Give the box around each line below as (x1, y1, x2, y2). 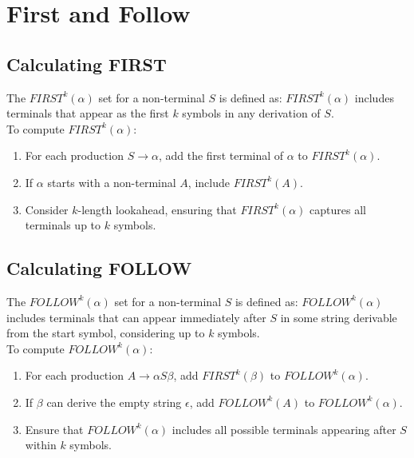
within (25, 436, 57, 453)
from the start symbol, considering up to (6, 325, 205, 341)
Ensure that (25, 420, 84, 437)
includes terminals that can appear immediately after (6, 309, 266, 325)
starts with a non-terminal (47, 173, 176, 190)
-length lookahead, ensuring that (77, 201, 237, 217)
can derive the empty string (46, 393, 182, 410)
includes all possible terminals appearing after (172, 420, 396, 437)
